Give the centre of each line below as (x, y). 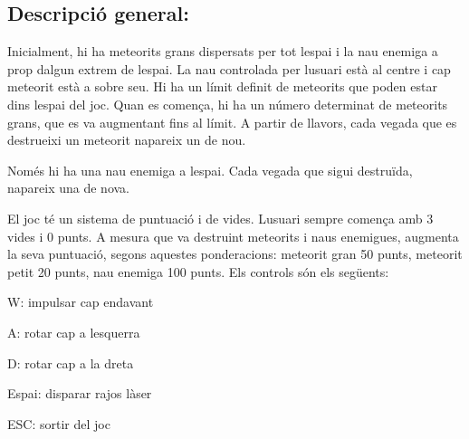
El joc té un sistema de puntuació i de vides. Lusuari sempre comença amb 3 (220, 218)
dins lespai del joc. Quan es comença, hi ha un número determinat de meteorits (228, 104)
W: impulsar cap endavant (81, 302)
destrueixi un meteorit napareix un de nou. (127, 140)
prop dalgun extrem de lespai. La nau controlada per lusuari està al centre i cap (229, 68)
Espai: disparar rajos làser (80, 393)
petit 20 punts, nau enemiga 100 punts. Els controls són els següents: (198, 271)
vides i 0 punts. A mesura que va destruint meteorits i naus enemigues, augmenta (233, 236)
